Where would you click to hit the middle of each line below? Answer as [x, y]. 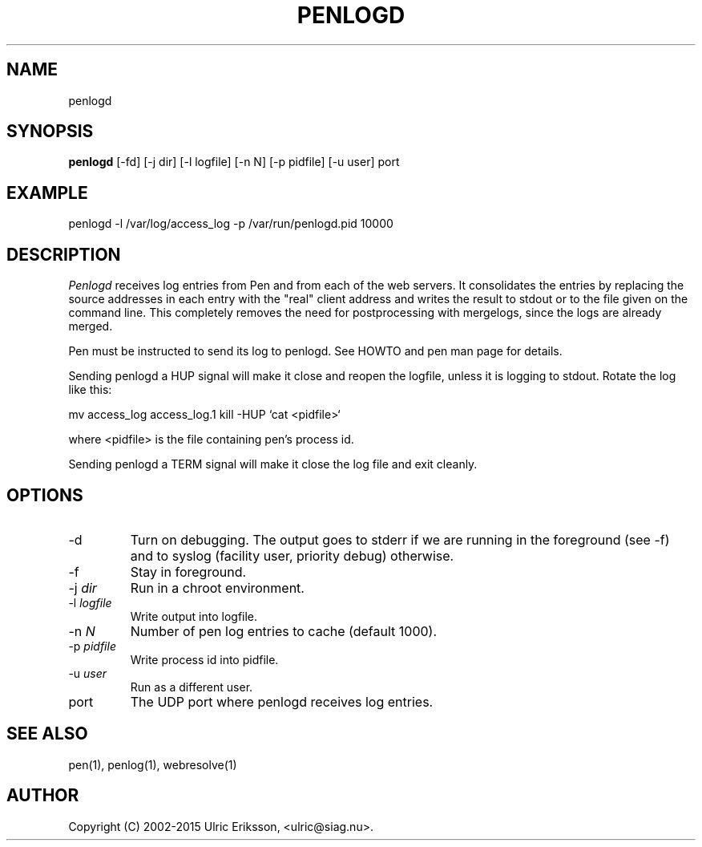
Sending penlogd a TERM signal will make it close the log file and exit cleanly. [273, 464]
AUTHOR [43, 796]
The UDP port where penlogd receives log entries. [282, 701]
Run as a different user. [192, 687]
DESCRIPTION [64, 254]
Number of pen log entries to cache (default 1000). [284, 631]
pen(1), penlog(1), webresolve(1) [153, 764]
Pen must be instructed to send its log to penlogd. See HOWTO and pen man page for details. [315, 351]
